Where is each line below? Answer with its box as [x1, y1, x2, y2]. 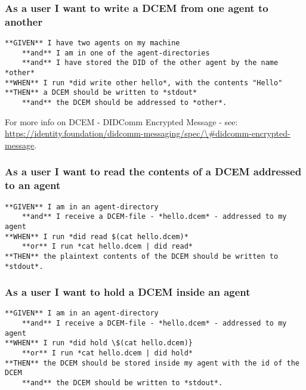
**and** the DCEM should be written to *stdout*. [21, 379, 223, 388]
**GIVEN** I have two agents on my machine [5, 39, 180, 48]
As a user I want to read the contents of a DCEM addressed [5, 164, 302, 179]
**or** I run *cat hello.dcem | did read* [21, 242, 193, 251]
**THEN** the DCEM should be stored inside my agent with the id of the [5, 358, 299, 367]
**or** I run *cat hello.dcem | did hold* [21, 349, 193, 358]
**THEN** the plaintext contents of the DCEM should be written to [5, 252, 279, 261]
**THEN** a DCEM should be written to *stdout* [5, 88, 197, 97]
